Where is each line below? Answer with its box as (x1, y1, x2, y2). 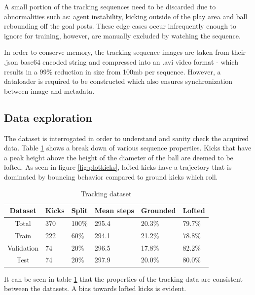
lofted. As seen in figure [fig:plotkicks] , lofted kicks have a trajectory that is (4, 162, 232, 172)
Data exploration (4, 110, 92, 125)
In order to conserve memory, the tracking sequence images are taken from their (4, 47, 246, 57)
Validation (7, 242, 39, 253)
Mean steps (94, 205, 134, 216)
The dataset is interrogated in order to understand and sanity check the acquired (4, 133, 249, 143)
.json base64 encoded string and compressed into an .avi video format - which (4, 56, 238, 67)
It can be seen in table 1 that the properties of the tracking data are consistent (4, 273, 243, 284)
